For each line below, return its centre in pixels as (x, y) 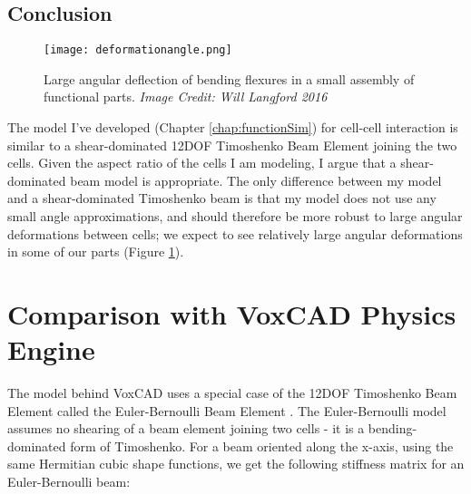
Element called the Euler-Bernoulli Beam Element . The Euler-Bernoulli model (227, 410)
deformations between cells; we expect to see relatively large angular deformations (235, 233)
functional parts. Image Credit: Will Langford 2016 (186, 97)
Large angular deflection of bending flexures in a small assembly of (229, 78)
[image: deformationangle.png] (138, 50)
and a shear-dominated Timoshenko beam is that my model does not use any (222, 198)
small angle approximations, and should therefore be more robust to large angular (235, 216)
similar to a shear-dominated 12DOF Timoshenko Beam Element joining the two (232, 145)
